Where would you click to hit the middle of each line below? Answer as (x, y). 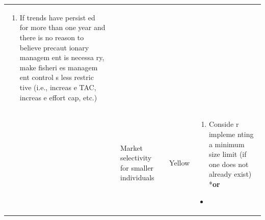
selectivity (136, 158)
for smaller (137, 167)
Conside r (224, 124)
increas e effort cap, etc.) (58, 97)
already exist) (230, 174)
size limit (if (228, 154)
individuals (137, 177)
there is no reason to (52, 37)
